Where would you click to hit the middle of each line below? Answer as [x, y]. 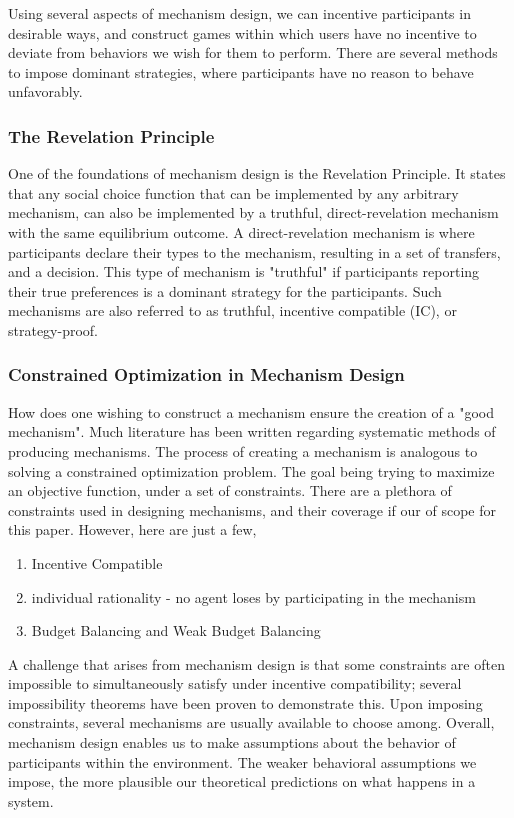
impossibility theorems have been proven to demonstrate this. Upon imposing [245, 702]
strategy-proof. [53, 329]
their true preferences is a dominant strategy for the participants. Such [225, 290]
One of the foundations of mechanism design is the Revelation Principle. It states [257, 173]
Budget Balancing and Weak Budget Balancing [176, 630]
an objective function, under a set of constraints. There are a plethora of [230, 490]
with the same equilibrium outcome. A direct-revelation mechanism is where [241, 231]
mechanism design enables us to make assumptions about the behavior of [232, 742]
